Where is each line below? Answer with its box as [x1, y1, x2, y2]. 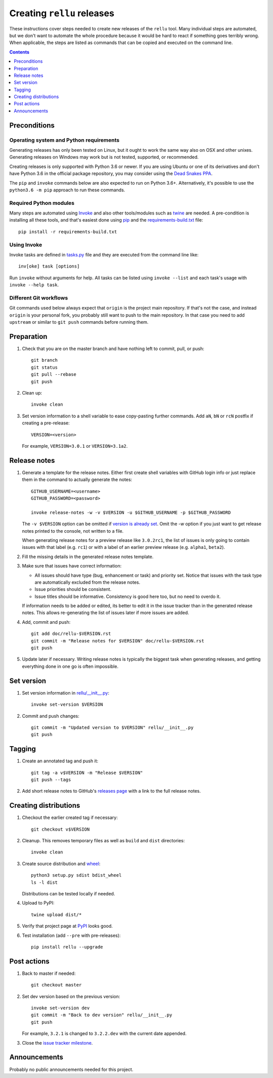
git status [31, 364, 58, 370]
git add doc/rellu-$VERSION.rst [31, 631, 111, 637]
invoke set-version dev [31, 1005, 90, 1011]
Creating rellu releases [9, 8, 115, 19]
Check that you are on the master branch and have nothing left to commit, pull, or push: [22, 346, 204, 352]
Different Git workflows [9, 294, 68, 301]
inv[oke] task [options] [18, 264, 80, 269]
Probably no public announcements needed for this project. [9, 1066, 133, 1072]
